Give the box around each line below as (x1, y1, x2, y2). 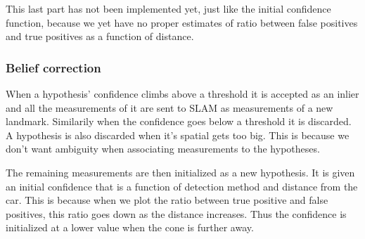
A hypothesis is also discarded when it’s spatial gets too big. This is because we (6, 127, 350, 142)
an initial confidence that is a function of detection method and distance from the (6, 179, 358, 193)
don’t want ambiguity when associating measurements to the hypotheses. (6, 141, 320, 156)
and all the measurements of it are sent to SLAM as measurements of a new (6, 100, 333, 115)
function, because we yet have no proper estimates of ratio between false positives (6, 15, 358, 30)
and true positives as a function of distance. (6, 29, 194, 44)
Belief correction (6, 58, 101, 76)
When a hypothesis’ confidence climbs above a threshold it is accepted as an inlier (6, 86, 359, 101)
